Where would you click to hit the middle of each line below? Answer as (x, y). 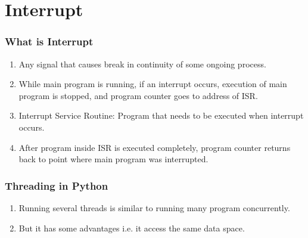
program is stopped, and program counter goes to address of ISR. (138, 95)
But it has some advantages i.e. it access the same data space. (132, 228)
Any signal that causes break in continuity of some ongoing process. (142, 64)
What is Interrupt (49, 41)
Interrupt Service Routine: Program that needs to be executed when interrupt (161, 115)
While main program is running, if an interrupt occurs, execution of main (153, 84)
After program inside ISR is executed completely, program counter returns (155, 147)
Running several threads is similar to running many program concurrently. (154, 207)
